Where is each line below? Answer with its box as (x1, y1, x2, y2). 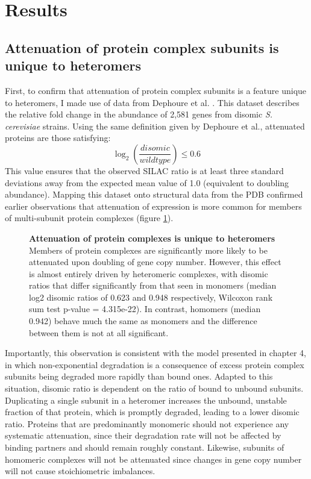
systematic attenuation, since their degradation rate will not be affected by (5, 429, 281, 442)
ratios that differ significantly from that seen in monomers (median (29, 279, 277, 292)
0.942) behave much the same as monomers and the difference (29, 315, 257, 327)
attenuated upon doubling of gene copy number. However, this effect (29, 255, 281, 268)
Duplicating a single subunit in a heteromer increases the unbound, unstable (5, 393, 287, 406)
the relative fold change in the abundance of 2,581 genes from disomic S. (5, 108, 273, 121)
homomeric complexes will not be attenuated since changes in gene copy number (5, 452, 302, 465)
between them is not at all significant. (29, 326, 169, 339)
